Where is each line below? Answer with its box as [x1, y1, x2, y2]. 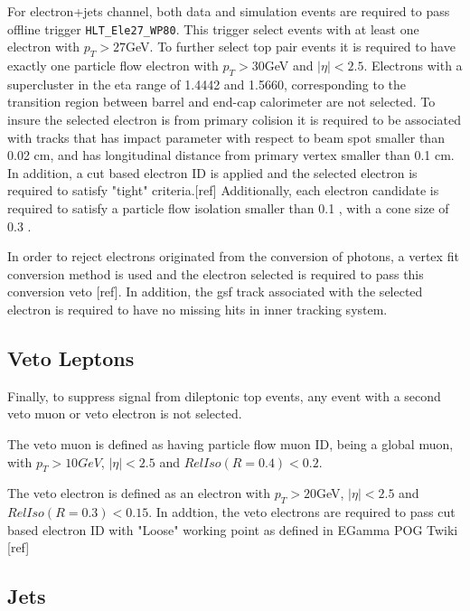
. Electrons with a [363, 56, 463, 75]
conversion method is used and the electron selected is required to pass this [7, 264, 424, 283]
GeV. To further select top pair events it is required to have [126, 37, 456, 56]
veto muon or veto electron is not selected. [7, 404, 242, 423]
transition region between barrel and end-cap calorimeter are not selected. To [7, 92, 436, 111]
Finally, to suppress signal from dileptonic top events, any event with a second [7, 386, 441, 405]
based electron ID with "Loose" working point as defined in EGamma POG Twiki [7, 520, 458, 539]
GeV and [264, 56, 314, 75]
